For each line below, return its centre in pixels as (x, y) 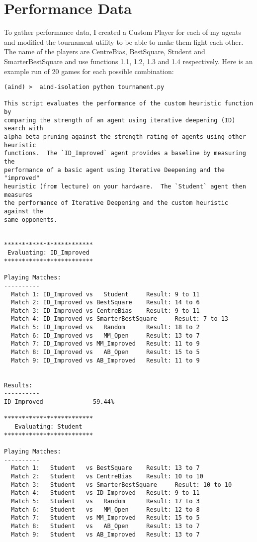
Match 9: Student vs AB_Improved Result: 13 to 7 (105, 534)
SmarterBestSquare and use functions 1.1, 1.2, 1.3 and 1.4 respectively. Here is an (128, 61)
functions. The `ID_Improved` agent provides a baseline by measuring (125, 153)
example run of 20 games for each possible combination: (89, 71)
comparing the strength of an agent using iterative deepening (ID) (120, 120)
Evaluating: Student (48, 427)
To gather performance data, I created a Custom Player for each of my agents (123, 32)
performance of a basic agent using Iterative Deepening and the (114, 170)
